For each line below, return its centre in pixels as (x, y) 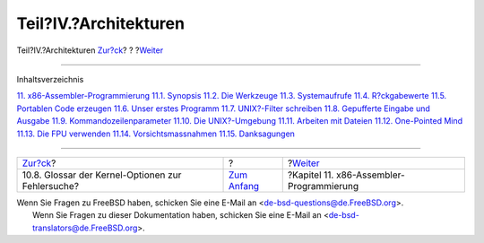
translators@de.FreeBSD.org (85, 228)
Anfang (244, 186)
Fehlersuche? (51, 186)
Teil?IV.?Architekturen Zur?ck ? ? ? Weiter (90, 50)
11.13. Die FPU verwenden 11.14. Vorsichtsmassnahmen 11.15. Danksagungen (156, 134)
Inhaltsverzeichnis (50, 79)
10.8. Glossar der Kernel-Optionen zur (102, 175)
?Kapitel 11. (311, 175)
